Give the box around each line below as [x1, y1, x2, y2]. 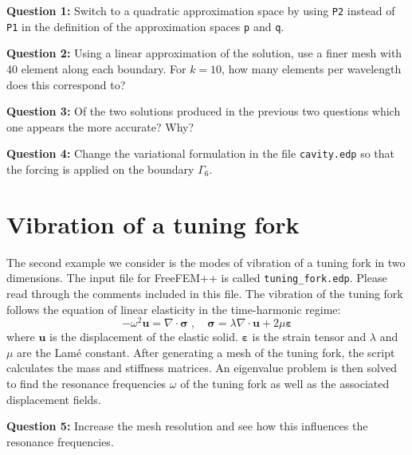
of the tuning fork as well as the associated [180, 375, 390, 391]
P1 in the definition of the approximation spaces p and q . [6, 18, 284, 34]
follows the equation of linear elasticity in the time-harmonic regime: [6, 300, 341, 317]
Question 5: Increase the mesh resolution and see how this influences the [6, 418, 368, 434]
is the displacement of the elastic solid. [49, 328, 238, 345]
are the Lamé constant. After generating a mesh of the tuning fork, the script [17, 343, 395, 360]
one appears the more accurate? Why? [6, 118, 194, 135]
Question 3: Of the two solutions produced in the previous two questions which [6, 103, 401, 120]
